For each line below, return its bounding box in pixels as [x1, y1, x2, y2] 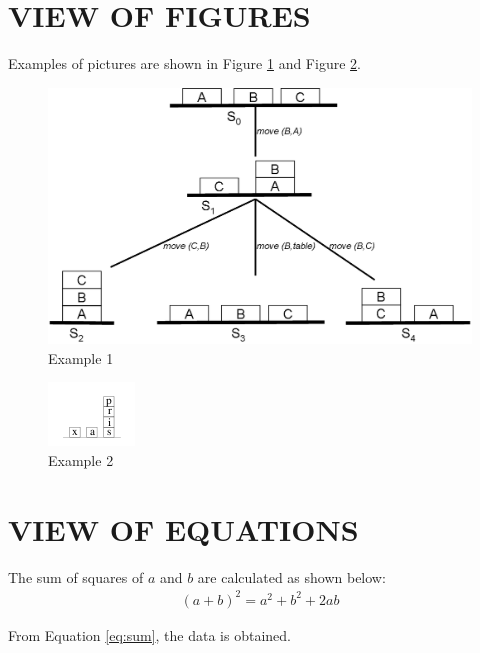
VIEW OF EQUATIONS [8, 508, 359, 549]
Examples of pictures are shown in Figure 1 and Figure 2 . [8, 53, 361, 74]
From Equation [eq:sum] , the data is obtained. [8, 624, 291, 645]
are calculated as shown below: [197, 566, 386, 587]
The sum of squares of [8, 566, 144, 587]
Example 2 [48, 449, 114, 470]
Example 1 [48, 347, 114, 368]
